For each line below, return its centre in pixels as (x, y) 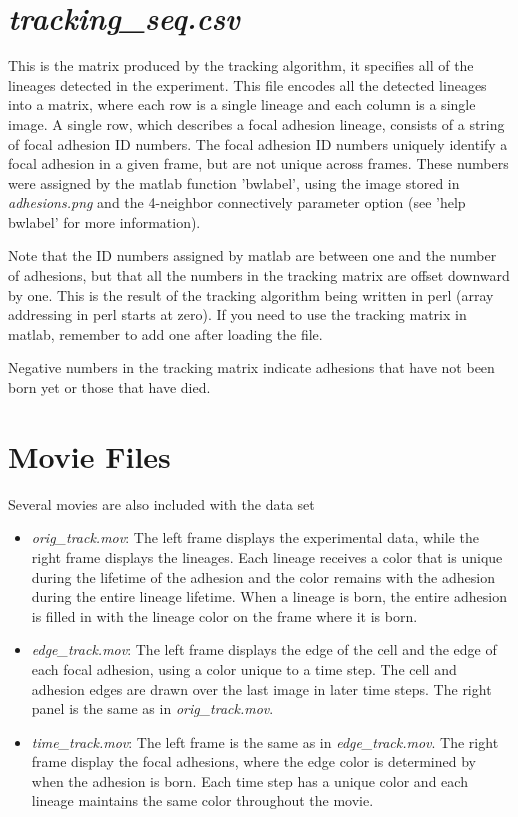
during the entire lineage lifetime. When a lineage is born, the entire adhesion (269, 596)
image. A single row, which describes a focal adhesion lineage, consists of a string (256, 123)
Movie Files (89, 455)
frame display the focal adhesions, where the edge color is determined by (253, 761)
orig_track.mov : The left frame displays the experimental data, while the (255, 537)
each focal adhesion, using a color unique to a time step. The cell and (244, 668)
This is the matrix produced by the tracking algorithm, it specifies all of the (241, 65)
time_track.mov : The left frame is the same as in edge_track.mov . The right (265, 741)
